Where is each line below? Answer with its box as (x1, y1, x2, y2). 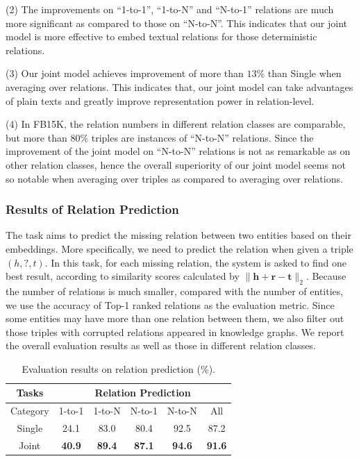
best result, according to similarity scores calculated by (6, 269, 240, 283)
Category (10, 403, 49, 418)
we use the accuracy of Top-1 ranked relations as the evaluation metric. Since (6, 297, 335, 312)
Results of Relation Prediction (6, 201, 179, 218)
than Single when (267, 66, 342, 81)
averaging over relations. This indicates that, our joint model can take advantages (6, 79, 353, 94)
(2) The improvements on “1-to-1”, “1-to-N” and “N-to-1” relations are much (6, 2, 334, 16)
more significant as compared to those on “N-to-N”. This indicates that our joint (6, 15, 348, 30)
